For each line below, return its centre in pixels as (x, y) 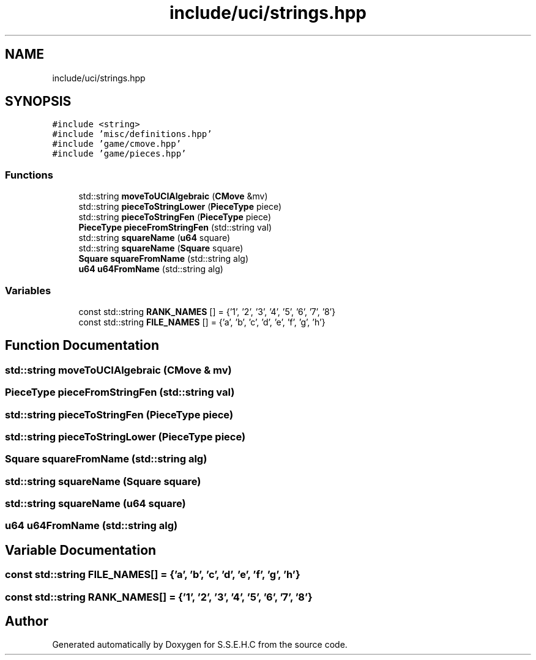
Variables (28, 290)
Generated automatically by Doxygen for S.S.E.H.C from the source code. (200, 645)
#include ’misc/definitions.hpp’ (132, 134)
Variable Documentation (81, 550)
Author (27, 621)
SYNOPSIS (38, 102)
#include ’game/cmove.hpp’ (117, 144)
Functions (29, 175)
